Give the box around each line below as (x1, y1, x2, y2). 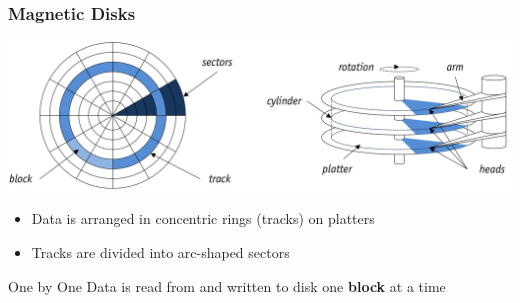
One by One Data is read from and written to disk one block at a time (8, 275, 446, 296)
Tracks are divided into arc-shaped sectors (31, 242, 290, 263)
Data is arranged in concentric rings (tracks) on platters (31, 208, 375, 229)
